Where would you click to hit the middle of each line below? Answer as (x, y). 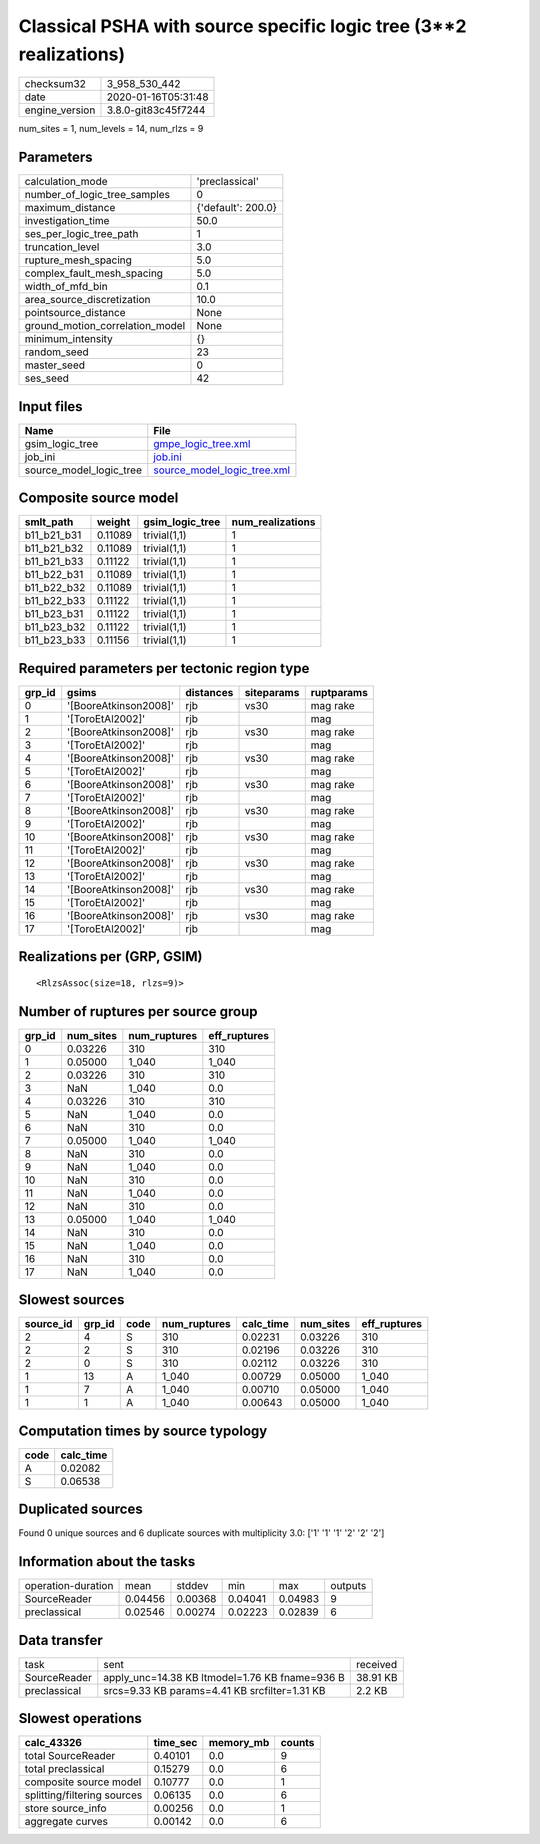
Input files (51, 406)
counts (297, 1743)
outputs (348, 1586)
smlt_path (49, 522)
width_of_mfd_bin (66, 287)
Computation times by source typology (143, 1430)
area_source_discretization (87, 300)
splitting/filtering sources (83, 1795)
